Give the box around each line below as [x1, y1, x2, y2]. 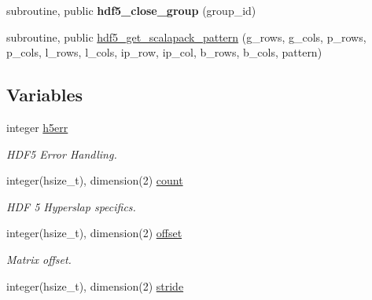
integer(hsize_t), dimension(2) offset [6, 225, 182, 241]
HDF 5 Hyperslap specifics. [6, 198, 136, 214]
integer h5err [6, 119, 68, 135]
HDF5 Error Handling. [6, 145, 117, 162]
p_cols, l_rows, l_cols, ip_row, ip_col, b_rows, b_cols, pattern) [6, 44, 322, 60]
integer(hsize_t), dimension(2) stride [6, 277, 184, 294]
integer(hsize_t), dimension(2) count [6, 172, 183, 188]
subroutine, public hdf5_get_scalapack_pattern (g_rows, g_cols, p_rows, [6, 28, 366, 45]
